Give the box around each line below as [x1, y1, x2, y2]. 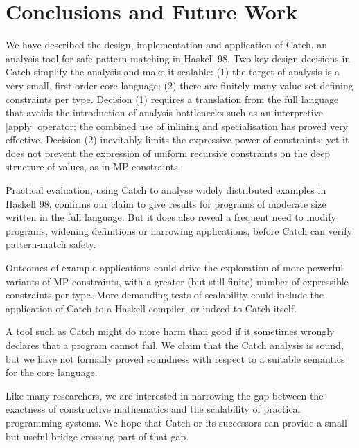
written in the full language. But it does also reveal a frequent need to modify [6, 210, 336, 224]
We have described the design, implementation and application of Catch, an [6, 37, 328, 52]
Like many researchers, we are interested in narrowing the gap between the [6, 388, 324, 402]
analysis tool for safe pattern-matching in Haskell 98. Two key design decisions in [6, 51, 351, 65]
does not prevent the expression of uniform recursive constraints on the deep [6, 145, 331, 160]
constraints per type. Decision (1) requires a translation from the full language [6, 91, 339, 106]
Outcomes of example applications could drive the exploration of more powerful [6, 260, 344, 275]
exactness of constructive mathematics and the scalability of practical [6, 402, 301, 416]
